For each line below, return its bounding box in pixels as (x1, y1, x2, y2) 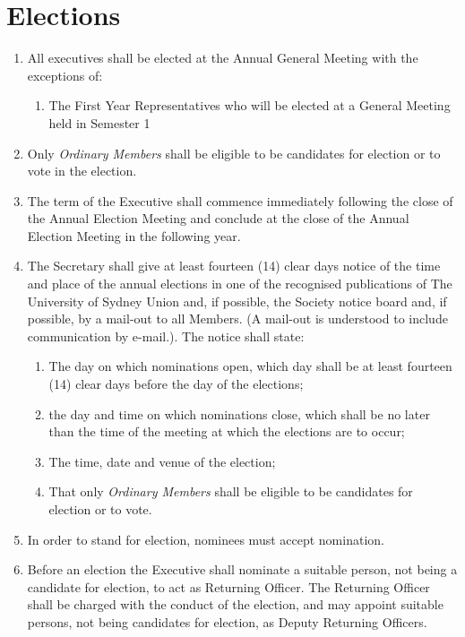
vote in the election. (27, 161, 137, 180)
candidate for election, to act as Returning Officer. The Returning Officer (27, 577, 430, 596)
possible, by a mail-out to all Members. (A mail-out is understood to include (27, 309, 448, 328)
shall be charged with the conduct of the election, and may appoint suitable (27, 595, 443, 614)
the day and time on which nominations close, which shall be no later (48, 404, 430, 423)
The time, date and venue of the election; (48, 452, 276, 470)
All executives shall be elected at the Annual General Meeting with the (27, 48, 418, 67)
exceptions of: (27, 65, 103, 84)
